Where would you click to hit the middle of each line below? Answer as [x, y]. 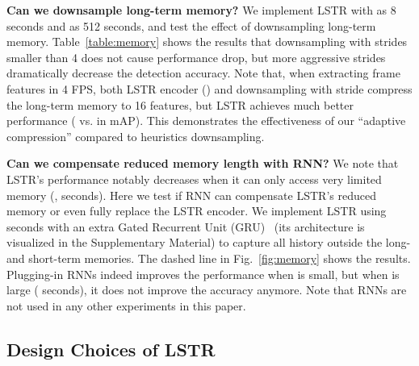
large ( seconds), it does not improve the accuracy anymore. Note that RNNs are [207, 290]
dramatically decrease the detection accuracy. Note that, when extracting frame [203, 73]
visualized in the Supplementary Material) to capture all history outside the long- [209, 242]
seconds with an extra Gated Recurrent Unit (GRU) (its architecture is [186, 226]
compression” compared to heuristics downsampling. [136, 136]
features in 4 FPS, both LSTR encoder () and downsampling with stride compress [209, 88]
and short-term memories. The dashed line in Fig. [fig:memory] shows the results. [209, 258]
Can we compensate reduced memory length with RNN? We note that [203, 163]
